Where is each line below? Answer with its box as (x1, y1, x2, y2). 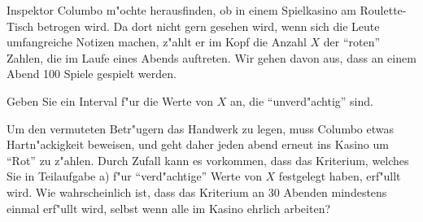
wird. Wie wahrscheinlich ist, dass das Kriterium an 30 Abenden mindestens (7, 183, 387, 200)
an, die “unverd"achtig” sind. (229, 92, 373, 109)
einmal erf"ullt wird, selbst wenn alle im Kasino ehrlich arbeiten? (7, 199, 331, 216)
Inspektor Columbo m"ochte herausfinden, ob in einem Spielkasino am (7, 2, 356, 18)
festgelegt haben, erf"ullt (278, 168, 401, 185)
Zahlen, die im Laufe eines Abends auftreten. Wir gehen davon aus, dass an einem (7, 49, 416, 66)
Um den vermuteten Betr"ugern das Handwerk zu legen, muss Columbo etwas (7, 120, 394, 137)
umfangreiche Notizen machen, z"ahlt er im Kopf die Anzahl (7, 33, 307, 50)
